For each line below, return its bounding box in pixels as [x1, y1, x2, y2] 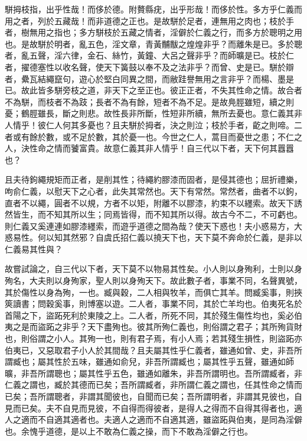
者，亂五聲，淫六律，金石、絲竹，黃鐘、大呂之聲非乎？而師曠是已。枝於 [5, 49, 286, 61]
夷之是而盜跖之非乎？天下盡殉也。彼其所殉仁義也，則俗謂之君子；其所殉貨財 [5, 320, 302, 333]
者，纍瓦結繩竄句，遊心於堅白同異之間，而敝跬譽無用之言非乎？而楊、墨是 [5, 72, 294, 85]
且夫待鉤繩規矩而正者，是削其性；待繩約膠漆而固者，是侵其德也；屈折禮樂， [5, 173, 302, 186]
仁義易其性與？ [5, 242, 63, 255]
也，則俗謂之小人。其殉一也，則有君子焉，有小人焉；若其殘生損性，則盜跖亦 [5, 332, 302, 345]
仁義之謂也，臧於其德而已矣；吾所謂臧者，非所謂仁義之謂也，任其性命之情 [5, 378, 294, 391]
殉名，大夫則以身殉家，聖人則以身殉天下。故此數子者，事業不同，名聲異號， [5, 274, 302, 287]
